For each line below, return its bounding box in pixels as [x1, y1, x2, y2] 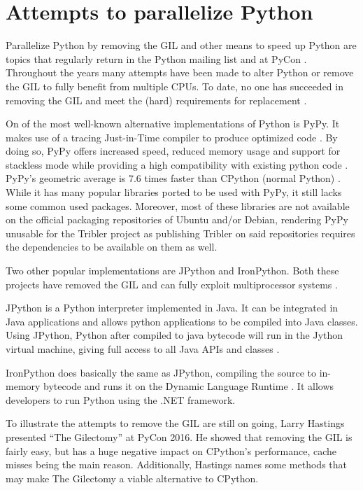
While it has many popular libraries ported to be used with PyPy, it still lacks [6, 185, 342, 199]
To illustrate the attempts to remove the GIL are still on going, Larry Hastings [6, 416, 345, 430]
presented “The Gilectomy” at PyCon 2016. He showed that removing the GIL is [6, 429, 353, 444]
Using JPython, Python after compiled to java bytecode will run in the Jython [6, 328, 343, 342]
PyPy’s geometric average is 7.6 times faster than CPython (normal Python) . [6, 171, 341, 185]
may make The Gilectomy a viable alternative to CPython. [6, 470, 259, 485]
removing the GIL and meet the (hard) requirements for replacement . [6, 92, 307, 107]
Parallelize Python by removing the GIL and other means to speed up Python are [6, 38, 357, 52]
